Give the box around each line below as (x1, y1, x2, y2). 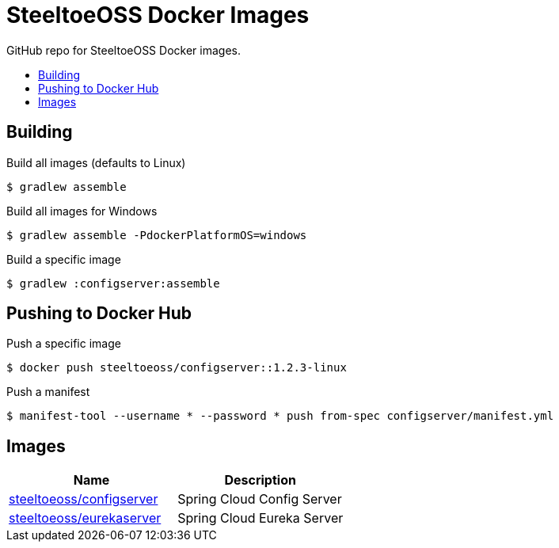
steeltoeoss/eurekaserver (9, 510, 162, 527)
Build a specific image (6, 252, 121, 266)
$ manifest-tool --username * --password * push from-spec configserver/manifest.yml (6, 409, 554, 423)
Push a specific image (6, 337, 121, 351)
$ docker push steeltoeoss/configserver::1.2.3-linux (6, 361, 347, 375)
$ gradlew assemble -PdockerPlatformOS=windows (6, 228, 307, 242)
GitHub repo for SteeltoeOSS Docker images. (6, 43, 241, 57)
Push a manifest (6, 385, 90, 399)
